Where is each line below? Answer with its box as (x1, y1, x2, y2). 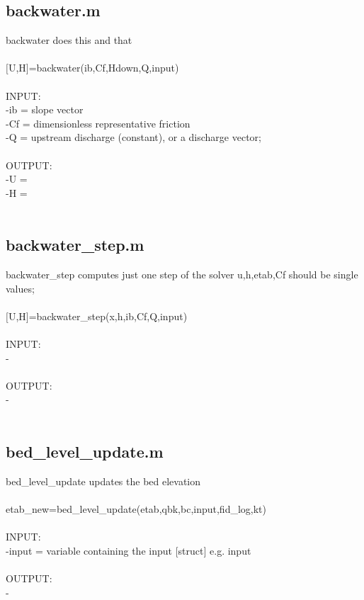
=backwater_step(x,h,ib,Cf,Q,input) (28, 308, 188, 323)
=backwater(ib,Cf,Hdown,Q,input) (28, 60, 179, 75)
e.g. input (210, 543, 251, 557)
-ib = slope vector (6, 102, 84, 117)
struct (178, 543, 204, 557)
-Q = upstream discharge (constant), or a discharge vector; (6, 130, 261, 145)
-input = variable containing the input (6, 543, 172, 557)
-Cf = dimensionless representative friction (6, 115, 190, 130)
